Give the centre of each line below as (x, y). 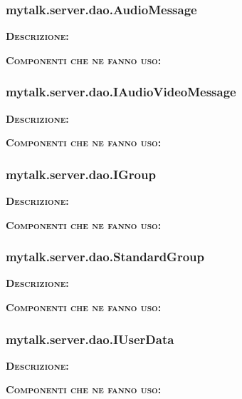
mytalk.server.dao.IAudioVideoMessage (121, 92)
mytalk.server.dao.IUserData (90, 339)
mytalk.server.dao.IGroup (81, 174)
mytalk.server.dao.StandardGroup (105, 257)
